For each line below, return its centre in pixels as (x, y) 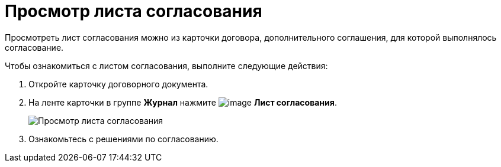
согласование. (34, 47)
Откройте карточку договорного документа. (118, 84)
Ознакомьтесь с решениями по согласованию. (123, 139)
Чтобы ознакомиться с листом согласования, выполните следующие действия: (166, 66)
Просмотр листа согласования (134, 11)
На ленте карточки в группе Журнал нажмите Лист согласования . (183, 102)
